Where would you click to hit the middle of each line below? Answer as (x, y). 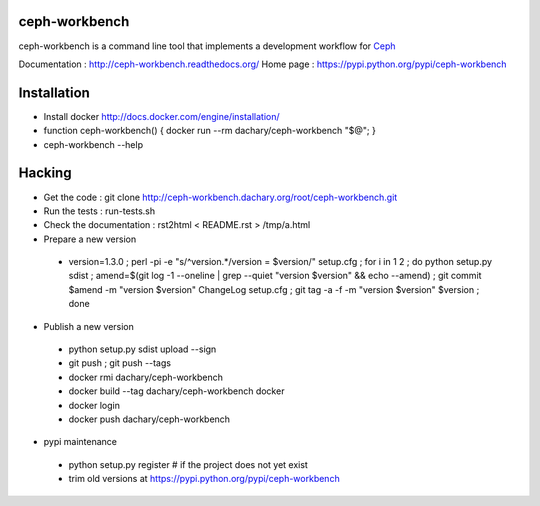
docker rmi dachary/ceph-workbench (146, 377)
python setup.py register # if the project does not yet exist (188, 464)
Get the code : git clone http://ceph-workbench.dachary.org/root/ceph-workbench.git (220, 197)
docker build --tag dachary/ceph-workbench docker (176, 391)
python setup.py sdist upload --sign (142, 349)
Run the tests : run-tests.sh (99, 211)
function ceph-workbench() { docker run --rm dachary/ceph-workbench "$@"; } (210, 131)
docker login (94, 405)
